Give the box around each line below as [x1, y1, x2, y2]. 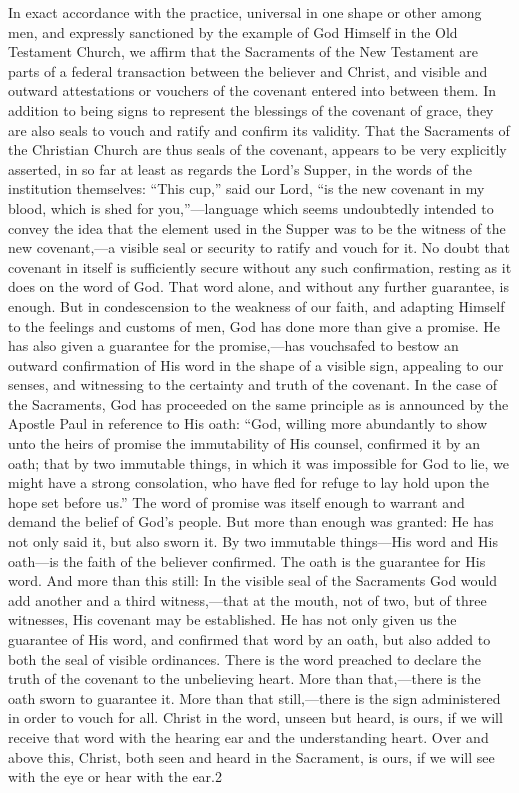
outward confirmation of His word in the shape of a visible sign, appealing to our [8, 354, 504, 375]
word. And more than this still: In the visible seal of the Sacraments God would [8, 570, 498, 591]
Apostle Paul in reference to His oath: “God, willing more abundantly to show [8, 413, 487, 434]
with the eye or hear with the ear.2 [8, 766, 222, 787]
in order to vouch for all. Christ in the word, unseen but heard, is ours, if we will [8, 707, 503, 728]
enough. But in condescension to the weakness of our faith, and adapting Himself [8, 295, 505, 316]
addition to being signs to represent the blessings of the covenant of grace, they [8, 99, 494, 120]
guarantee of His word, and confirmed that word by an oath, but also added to [8, 629, 491, 649]
